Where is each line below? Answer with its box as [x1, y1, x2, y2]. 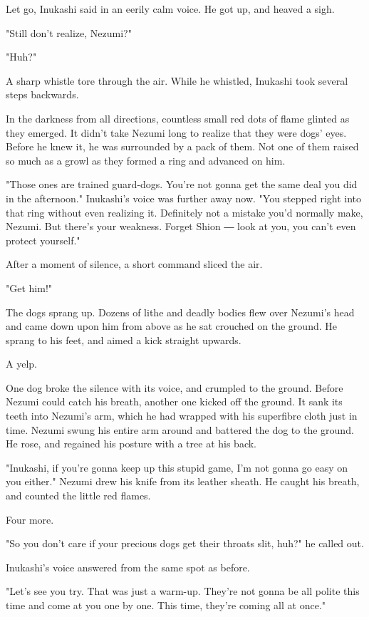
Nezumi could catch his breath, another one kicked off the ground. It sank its [6, 394, 343, 409]
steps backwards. [6, 87, 79, 102]
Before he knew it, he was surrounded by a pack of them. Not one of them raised [6, 139, 359, 154]
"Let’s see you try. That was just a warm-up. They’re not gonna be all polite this [6, 584, 360, 598]
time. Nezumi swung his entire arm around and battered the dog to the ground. [6, 422, 354, 437]
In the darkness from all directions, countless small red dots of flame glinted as [6, 110, 350, 125]
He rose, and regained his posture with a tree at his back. [6, 436, 257, 451]
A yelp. [6, 356, 37, 371]
